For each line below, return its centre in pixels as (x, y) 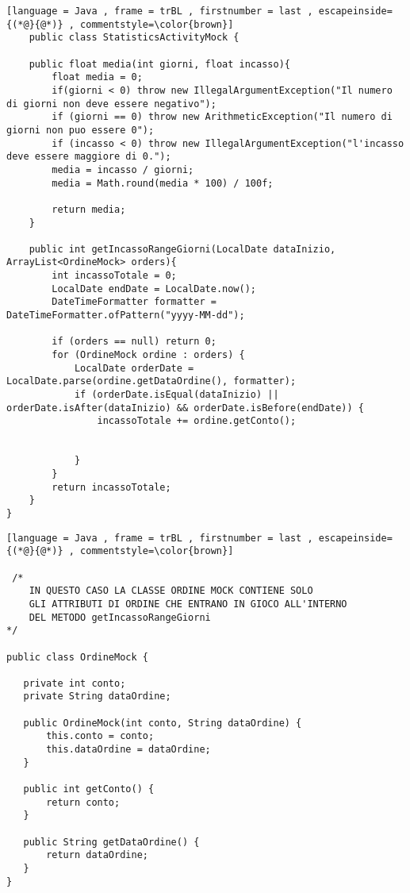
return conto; (83, 802)
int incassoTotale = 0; (114, 276)
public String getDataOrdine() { (111, 842)
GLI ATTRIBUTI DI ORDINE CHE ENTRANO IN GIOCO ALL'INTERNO (188, 604)
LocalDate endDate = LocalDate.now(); (154, 289)
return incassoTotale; (111, 487)
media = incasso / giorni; (123, 169)
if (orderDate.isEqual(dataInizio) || (176, 395)
